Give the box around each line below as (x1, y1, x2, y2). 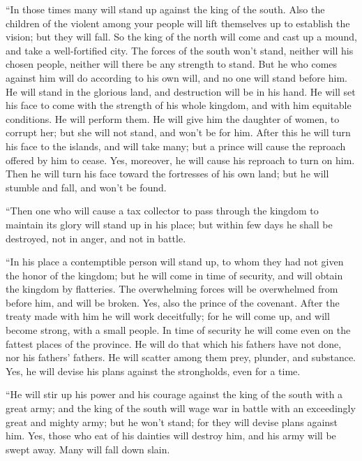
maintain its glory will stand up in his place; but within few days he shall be (6, 217, 333, 231)
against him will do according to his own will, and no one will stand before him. (6, 70, 347, 85)
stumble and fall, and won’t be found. (6, 180, 167, 194)
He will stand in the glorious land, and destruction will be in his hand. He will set (6, 84, 356, 98)
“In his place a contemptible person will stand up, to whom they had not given (6, 254, 344, 269)
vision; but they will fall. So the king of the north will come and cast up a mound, (6, 29, 357, 44)
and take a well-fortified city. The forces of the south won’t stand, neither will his (6, 43, 354, 57)
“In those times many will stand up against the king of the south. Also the (6, 2, 325, 16)
